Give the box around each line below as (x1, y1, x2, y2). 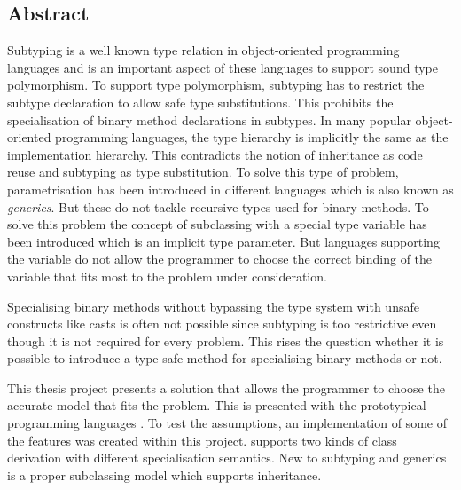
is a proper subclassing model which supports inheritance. (7, 465, 322, 484)
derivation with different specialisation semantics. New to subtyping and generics (7, 448, 447, 467)
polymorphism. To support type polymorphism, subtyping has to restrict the (7, 75, 425, 94)
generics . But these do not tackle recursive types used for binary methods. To (7, 197, 429, 216)
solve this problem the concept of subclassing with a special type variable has (7, 215, 427, 233)
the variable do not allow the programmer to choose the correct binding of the (7, 249, 433, 268)
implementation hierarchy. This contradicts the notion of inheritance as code (7, 145, 423, 163)
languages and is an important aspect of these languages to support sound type (7, 58, 438, 76)
